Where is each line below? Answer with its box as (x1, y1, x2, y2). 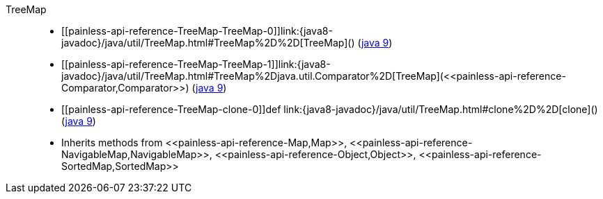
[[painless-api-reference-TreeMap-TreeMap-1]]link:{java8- (61, 58, 331, 70)
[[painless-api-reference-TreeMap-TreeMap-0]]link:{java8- (61, 25, 333, 37)
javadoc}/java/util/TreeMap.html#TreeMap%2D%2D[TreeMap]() (61, 37, 355, 49)
